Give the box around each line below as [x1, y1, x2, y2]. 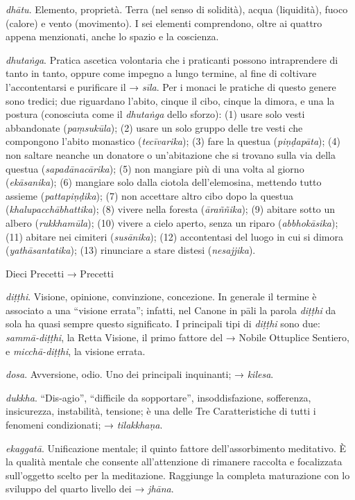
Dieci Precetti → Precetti [6, 266, 114, 280]
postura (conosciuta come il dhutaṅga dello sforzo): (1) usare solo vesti [6, 107, 305, 121]
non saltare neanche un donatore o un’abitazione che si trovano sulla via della [6, 147, 336, 162]
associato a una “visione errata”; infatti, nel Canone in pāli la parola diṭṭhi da [6, 302, 336, 317]
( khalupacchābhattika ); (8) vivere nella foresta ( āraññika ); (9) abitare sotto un [6, 202, 336, 216]
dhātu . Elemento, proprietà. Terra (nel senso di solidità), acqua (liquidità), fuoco [6, 2, 348, 16]
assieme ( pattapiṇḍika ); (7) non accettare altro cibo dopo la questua [6, 188, 293, 202]
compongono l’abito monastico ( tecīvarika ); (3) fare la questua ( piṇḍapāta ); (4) [6, 134, 340, 148]
